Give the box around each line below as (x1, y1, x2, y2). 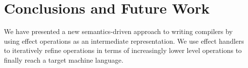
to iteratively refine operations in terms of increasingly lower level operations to (4, 45, 242, 55)
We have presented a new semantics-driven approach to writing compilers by (4, 26, 233, 36)
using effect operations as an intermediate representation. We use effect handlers (4, 35, 244, 46)
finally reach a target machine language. (4, 54, 124, 65)
